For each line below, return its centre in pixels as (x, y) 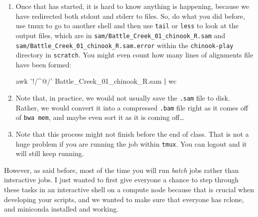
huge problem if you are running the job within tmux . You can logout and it (131, 143)
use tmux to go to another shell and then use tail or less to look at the (127, 26)
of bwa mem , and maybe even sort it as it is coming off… (100, 117)
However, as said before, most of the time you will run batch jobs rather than (122, 170)
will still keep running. (50, 153)
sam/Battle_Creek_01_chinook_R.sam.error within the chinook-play (125, 45)
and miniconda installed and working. (61, 209)
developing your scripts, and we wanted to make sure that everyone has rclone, (124, 199)
